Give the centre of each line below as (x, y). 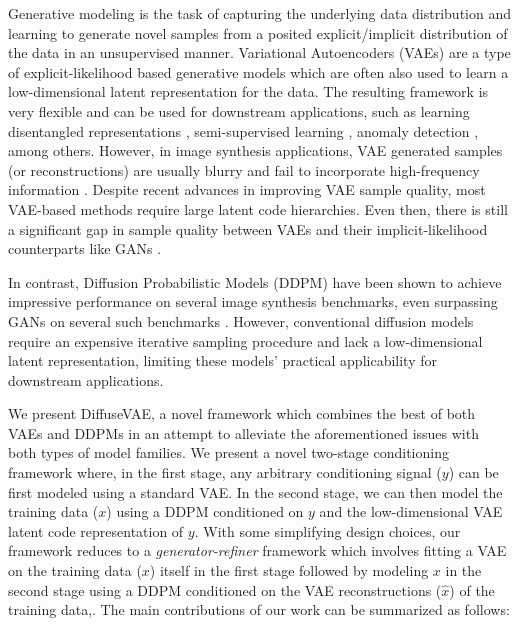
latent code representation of (96, 530)
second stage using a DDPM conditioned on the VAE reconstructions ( (225, 589)
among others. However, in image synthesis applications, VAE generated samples (255, 150)
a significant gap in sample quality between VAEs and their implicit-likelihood (248, 228)
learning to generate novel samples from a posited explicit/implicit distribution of (258, 32)
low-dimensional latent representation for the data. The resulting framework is (248, 91)
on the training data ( (75, 570)
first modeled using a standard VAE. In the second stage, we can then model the (255, 491)
